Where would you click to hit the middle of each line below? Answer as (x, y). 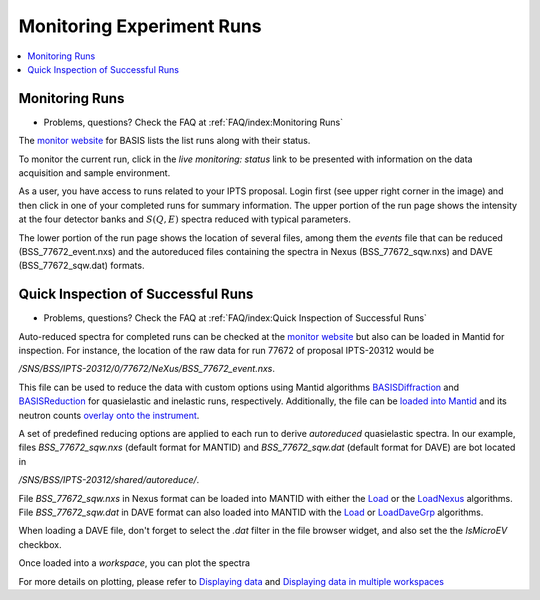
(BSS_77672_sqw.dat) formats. (81, 266)
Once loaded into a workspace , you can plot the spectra (134, 563)
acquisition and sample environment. (94, 173)
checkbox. (40, 544)
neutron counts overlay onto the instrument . (109, 415)
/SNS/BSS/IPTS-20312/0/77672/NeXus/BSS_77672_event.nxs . (146, 369)
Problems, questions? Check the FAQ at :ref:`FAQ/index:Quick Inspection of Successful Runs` (235, 318)
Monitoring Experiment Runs (140, 26)
